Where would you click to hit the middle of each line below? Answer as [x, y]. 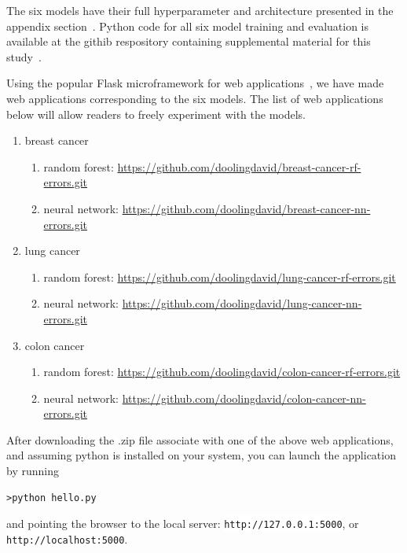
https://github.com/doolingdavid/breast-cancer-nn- [246, 208]
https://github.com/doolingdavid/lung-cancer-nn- [242, 303]
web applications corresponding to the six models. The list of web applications [195, 98]
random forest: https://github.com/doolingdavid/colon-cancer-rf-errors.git [222, 372]
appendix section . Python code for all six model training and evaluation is [188, 26]
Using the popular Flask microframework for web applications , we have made [195, 83]
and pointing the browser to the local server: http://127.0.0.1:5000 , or [183, 524]
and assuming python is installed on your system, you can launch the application [201, 455]
